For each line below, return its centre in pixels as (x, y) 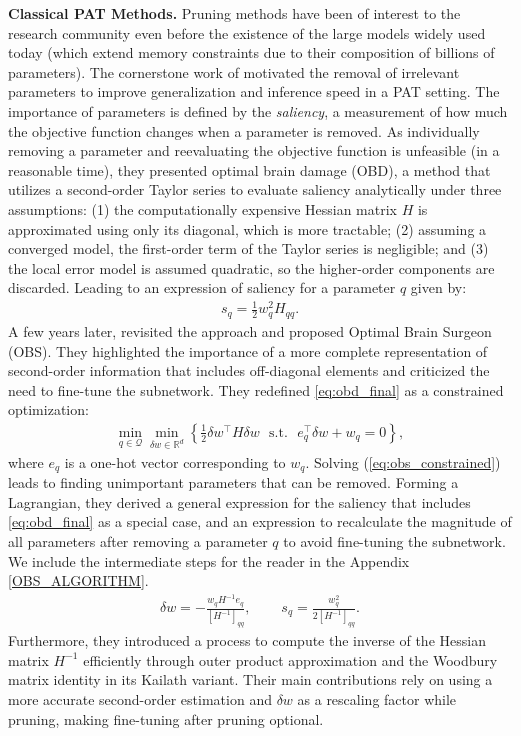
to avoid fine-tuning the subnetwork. (394, 540)
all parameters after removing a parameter (138, 540)
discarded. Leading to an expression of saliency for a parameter (202, 287)
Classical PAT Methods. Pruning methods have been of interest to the (234, 13)
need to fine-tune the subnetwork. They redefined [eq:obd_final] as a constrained (256, 389)
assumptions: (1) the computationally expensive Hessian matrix (203, 208)
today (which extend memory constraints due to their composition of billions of (251, 52)
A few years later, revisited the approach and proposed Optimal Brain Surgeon (250, 330)
